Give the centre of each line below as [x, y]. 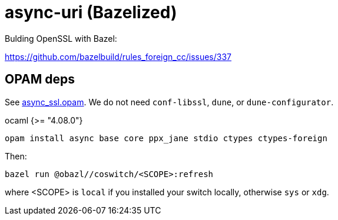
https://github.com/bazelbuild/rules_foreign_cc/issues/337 [118, 56]
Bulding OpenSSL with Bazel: [61, 38]
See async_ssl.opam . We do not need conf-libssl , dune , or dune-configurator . [169, 102]
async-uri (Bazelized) [91, 12]
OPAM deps [40, 79]
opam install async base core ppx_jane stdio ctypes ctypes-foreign [166, 138]
